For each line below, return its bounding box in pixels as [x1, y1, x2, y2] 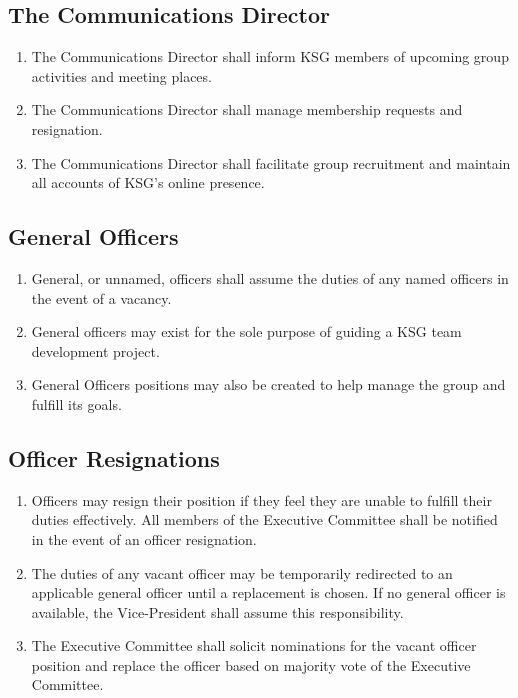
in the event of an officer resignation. [31, 528, 257, 549]
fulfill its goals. [31, 393, 122, 414]
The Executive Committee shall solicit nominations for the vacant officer [31, 635, 477, 656]
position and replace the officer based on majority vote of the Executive [31, 654, 471, 675]
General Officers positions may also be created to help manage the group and [31, 374, 506, 395]
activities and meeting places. [31, 65, 212, 86]
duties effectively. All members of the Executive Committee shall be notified [31, 509, 498, 530]
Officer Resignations [8, 442, 220, 473]
